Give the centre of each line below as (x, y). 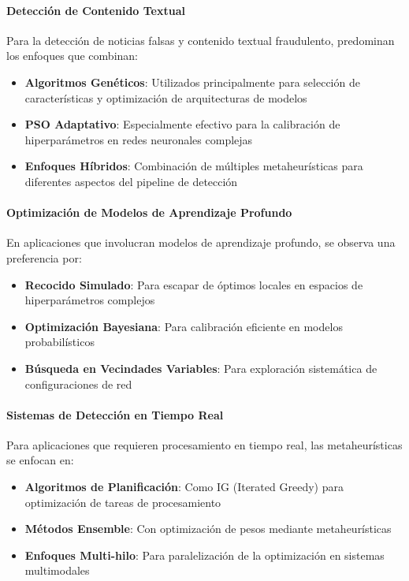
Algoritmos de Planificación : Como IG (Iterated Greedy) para (184, 487)
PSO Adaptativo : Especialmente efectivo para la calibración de (182, 124)
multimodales (57, 570)
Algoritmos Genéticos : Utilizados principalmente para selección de (192, 82)
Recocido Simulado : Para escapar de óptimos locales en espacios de (194, 284)
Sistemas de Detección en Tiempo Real (115, 414)
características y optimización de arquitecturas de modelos (166, 97)
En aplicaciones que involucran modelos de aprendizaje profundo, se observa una (201, 242)
